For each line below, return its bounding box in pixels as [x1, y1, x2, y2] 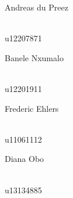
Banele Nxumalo [5, 51, 64, 63]
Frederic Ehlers [5, 102, 59, 114]
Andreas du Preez [5, 1, 68, 13]
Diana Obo [5, 153, 44, 165]
